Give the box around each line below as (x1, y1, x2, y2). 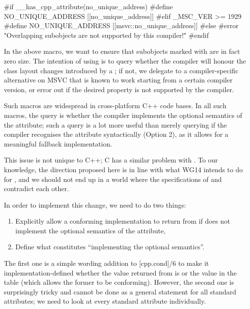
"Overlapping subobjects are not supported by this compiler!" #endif (4, 30, 209, 40)
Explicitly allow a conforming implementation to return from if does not (15, 216, 231, 226)
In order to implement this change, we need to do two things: (4, 199, 186, 210)
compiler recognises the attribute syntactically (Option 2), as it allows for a (4, 129, 229, 139)
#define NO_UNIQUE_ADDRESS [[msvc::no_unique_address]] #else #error (4, 20, 239, 31)
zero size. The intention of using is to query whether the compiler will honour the (4, 55, 246, 65)
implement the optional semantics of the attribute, (15, 225, 166, 235)
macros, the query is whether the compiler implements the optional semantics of (4, 110, 242, 120)
